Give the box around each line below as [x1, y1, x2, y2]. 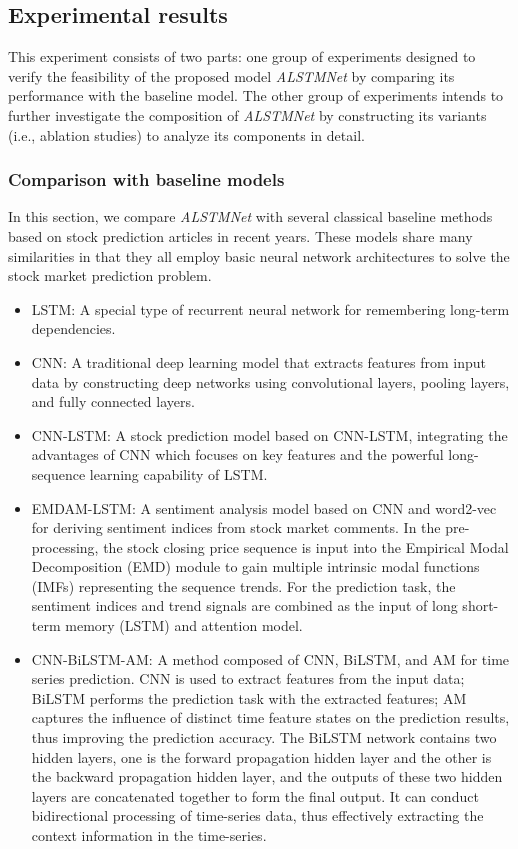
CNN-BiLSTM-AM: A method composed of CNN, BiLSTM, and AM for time [31, 648, 510, 669]
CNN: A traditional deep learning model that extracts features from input [31, 351, 487, 372]
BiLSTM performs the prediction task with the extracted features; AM [31, 687, 467, 708]
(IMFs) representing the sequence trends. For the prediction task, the [31, 575, 456, 596]
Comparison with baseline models [8, 167, 285, 192]
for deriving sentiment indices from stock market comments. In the [31, 517, 441, 538]
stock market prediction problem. [8, 265, 212, 286]
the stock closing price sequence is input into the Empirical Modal [103, 536, 509, 557]
